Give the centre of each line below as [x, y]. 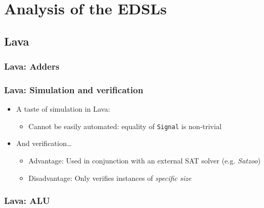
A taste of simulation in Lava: [63, 109]
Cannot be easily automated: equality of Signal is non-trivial [125, 126]
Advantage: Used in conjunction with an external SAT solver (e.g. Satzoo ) [145, 161]
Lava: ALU [27, 201]
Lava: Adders [32, 66]
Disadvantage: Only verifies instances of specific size [110, 178]
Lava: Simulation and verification [74, 89]
